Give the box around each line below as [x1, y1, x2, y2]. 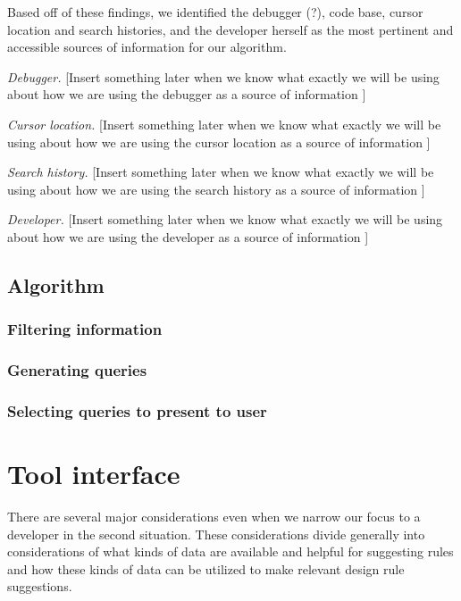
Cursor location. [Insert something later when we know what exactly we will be [7, 114, 441, 133]
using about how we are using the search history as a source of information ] [7, 179, 425, 198]
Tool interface [7, 455, 180, 492]
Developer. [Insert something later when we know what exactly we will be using [7, 210, 443, 229]
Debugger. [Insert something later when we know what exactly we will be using [7, 67, 440, 86]
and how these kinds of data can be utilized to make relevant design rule [7, 559, 405, 578]
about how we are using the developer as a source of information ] [7, 227, 369, 246]
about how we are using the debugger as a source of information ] [7, 85, 366, 104]
